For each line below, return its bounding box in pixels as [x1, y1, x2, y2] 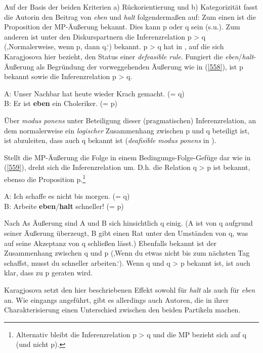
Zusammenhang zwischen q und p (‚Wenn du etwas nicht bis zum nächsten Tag [4, 248, 250, 258]
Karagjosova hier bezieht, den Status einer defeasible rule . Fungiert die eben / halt [4, 51, 254, 61]
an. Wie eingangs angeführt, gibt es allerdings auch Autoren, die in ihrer [4, 294, 229, 305]
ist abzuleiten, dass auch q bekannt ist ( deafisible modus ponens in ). [4, 135, 216, 146]
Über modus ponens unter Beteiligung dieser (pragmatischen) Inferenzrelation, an [4, 115, 256, 125]
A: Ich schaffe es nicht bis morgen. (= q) [4, 191, 130, 201]
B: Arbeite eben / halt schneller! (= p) [4, 200, 124, 211]
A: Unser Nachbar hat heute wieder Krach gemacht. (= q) [4, 88, 185, 98]
